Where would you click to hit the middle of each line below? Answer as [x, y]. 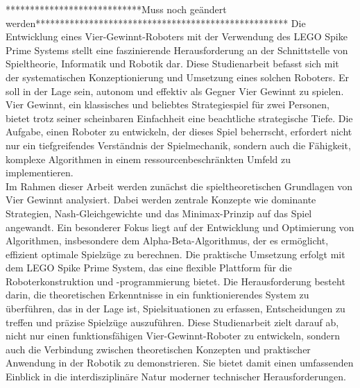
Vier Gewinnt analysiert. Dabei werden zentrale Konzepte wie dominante [161, 200]
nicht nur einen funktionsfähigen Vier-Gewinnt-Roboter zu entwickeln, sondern [173, 336]
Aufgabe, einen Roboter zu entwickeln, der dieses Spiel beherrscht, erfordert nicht [179, 132]
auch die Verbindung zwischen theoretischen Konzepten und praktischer [158, 349]
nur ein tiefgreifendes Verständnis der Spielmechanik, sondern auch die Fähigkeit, [178, 145]
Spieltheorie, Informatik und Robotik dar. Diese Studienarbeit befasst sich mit [172, 64]
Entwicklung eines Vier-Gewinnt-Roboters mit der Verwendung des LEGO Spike [177, 36]
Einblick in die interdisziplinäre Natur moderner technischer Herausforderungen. [176, 377]
